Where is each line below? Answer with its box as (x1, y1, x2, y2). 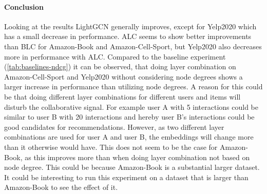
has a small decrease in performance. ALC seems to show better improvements (4, 31, 252, 42)
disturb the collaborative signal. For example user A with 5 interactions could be (4, 101, 258, 112)
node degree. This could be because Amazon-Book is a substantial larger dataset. (4, 162, 260, 172)
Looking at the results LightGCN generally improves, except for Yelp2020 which (4, 21, 257, 31)
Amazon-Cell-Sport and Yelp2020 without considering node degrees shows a (4, 71, 243, 82)
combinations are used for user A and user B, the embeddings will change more (4, 131, 254, 142)
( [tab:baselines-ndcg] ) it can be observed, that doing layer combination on (4, 61, 236, 72)
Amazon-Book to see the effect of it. (4, 182, 118, 192)
